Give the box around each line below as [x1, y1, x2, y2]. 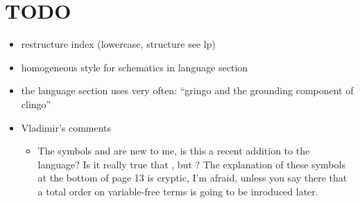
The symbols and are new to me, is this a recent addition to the [37, 143, 310, 158]
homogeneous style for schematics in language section [21, 60, 248, 74]
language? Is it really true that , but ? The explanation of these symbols [37, 157, 345, 171]
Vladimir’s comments [21, 120, 112, 134]
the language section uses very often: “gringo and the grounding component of [21, 83, 354, 98]
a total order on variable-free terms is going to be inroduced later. [37, 184, 318, 198]
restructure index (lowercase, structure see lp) [21, 37, 216, 51]
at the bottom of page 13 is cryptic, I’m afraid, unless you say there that [37, 170, 348, 185]
